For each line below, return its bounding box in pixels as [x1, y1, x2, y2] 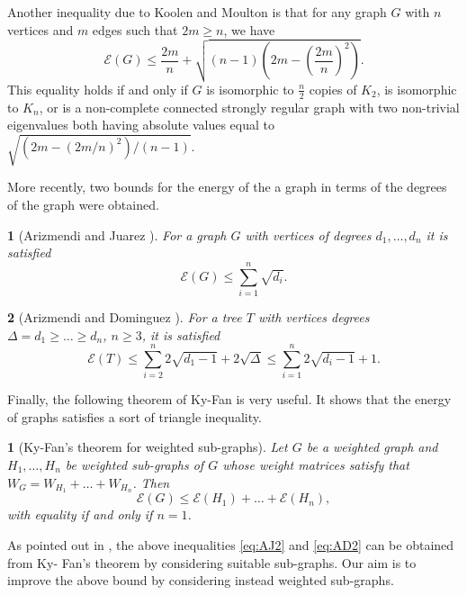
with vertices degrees [257, 307, 370, 326]
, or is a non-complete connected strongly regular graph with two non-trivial [39, 97, 460, 116]
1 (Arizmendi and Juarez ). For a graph [7, 225, 227, 244]
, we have [223, 20, 275, 39]
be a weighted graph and [306, 437, 438, 456]
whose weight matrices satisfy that [222, 455, 409, 474]
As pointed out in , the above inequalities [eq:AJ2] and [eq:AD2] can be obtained [7, 536, 454, 554]
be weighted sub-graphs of [65, 455, 204, 474]
